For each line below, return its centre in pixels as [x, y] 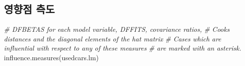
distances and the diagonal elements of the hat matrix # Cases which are [113, 38]
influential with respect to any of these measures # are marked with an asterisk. [123, 48]
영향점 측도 [29, 9]
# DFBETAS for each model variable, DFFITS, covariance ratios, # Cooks [117, 29]
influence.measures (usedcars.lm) [51, 57]
